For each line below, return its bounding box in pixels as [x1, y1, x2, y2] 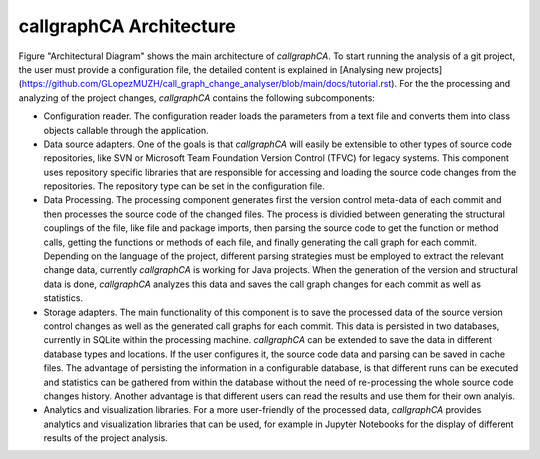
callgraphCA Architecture [18, 15, 237, 37]
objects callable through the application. [43, 124, 209, 136]
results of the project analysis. [43, 432, 169, 444]
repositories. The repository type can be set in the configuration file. [43, 180, 325, 192]
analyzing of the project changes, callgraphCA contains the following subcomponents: [18, 91, 375, 104]
